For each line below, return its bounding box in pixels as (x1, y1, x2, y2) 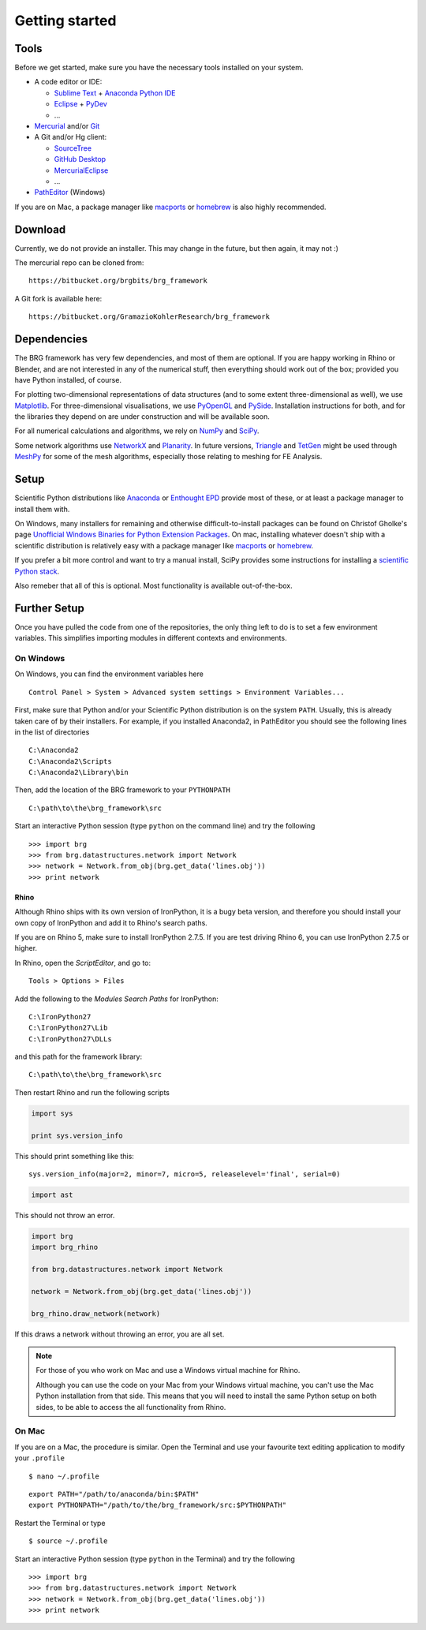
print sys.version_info (31, 1131, 124, 1140)
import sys (31, 1108, 73, 1118)
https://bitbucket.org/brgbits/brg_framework (28, 276, 208, 286)
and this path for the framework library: (14, 1052, 142, 1061)
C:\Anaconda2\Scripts (28, 757, 112, 765)
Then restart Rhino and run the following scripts (14, 1087, 170, 1097)
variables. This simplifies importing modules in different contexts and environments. (14, 634, 287, 643)
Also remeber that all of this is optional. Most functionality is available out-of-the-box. (14, 581, 293, 590)
